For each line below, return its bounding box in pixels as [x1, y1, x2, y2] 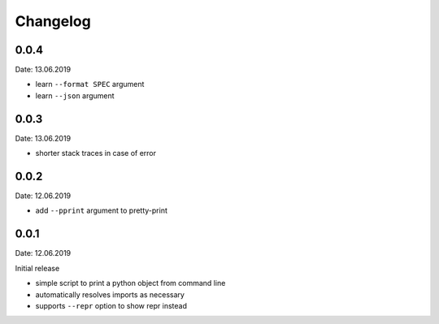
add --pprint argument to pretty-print [35, 205, 168, 215]
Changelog [15, 12, 91, 30]
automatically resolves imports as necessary [35, 289, 185, 300]
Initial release [15, 263, 60, 273]
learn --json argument [35, 90, 115, 101]
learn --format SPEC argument [35, 80, 145, 89]
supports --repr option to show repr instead [35, 300, 187, 310]
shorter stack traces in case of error [35, 149, 157, 158]
